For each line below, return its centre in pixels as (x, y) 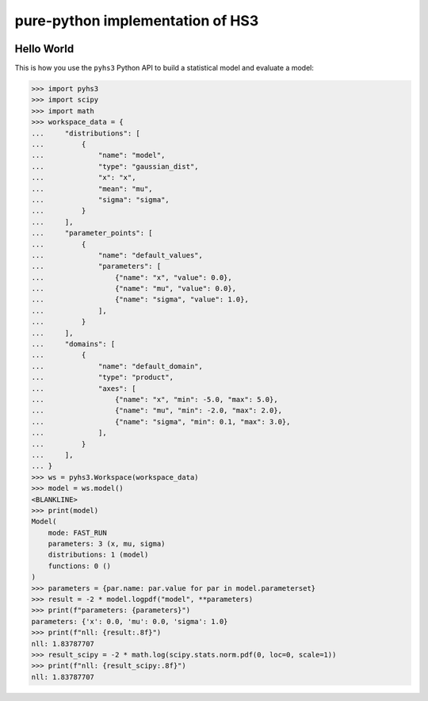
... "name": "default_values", (117, 255)
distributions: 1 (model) (98, 555)
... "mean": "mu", (92, 189)
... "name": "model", (98, 155)
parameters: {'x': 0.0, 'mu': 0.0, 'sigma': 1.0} (130, 621)
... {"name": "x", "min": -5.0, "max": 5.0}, (155, 399)
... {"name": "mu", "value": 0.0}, (134, 289)
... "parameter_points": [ (92, 233)
